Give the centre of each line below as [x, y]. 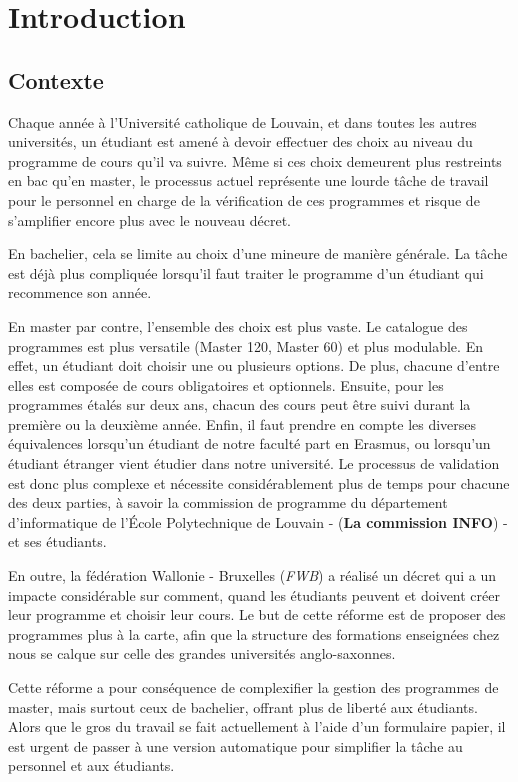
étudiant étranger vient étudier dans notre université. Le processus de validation [254, 463]
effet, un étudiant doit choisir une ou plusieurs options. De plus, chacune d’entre [254, 365]
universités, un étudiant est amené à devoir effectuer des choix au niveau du [240, 141]
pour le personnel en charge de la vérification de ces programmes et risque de [244, 199]
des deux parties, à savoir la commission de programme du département [228, 502]
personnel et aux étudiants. [91, 765]
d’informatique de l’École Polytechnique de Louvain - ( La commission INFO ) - [258, 521]
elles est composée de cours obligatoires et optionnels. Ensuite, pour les [226, 384]
